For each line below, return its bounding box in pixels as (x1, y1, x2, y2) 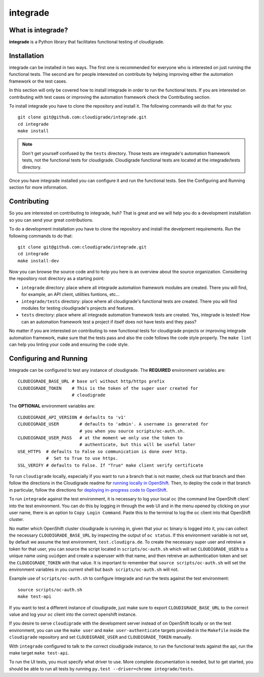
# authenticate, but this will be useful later (79, 442, 196, 448)
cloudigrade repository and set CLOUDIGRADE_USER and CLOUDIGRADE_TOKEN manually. (9, 634, 192, 640)
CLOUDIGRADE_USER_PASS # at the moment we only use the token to (18, 435, 183, 441)
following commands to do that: (9, 233, 73, 239)
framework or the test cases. (9, 78, 67, 84)
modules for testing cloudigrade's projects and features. (21, 305, 134, 311)
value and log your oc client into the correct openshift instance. (9, 611, 137, 617)
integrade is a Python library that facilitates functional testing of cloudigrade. (9, 39, 165, 45)
